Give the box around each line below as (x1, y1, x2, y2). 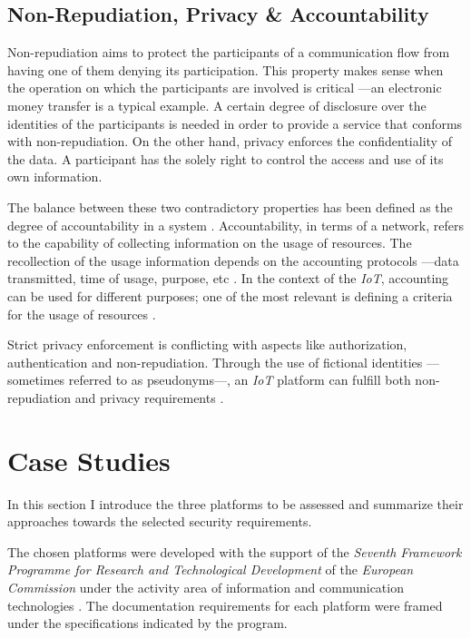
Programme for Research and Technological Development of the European (7, 560, 414, 579)
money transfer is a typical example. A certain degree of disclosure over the (7, 95, 427, 114)
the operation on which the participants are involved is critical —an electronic (7, 78, 442, 97)
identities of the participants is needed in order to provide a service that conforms (7, 113, 463, 133)
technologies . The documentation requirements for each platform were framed (7, 595, 443, 614)
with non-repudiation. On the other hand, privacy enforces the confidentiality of (7, 132, 452, 151)
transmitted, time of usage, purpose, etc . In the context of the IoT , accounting (7, 269, 449, 288)
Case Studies (7, 441, 171, 478)
